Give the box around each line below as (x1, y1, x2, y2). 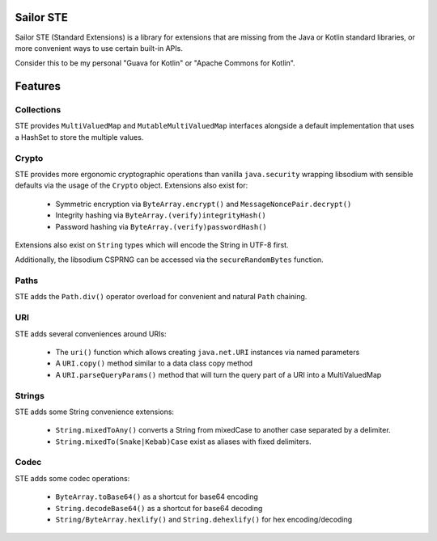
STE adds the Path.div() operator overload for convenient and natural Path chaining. (15, 292, 308, 302)
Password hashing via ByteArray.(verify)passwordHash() (55, 222, 267, 231)
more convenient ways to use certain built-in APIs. (15, 43, 184, 53)
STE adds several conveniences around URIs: (15, 328, 167, 339)
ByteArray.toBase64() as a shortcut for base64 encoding (55, 492, 259, 501)
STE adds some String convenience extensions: (15, 407, 174, 416)
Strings (15, 390, 45, 401)
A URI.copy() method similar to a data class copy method (55, 358, 253, 368)
